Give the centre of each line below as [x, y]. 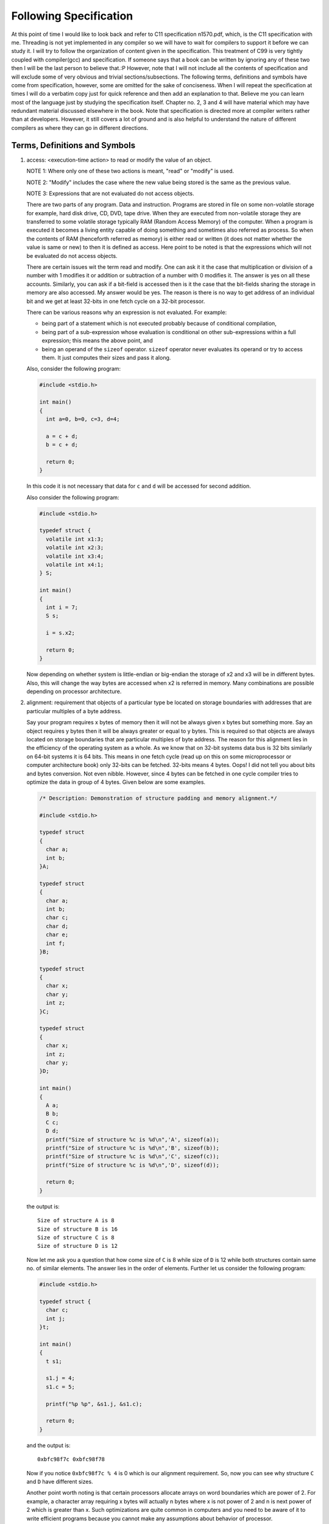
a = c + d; [62, 436]
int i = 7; [62, 607]
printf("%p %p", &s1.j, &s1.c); [94, 1404]
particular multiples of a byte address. [74, 711]
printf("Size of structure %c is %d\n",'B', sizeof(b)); [133, 1148]
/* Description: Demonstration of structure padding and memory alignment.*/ [158, 798]
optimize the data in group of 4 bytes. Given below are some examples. [116, 782]
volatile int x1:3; [75, 539]
